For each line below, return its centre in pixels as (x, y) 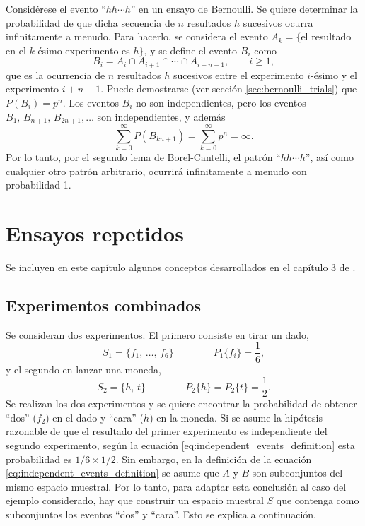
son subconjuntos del (297, 473)
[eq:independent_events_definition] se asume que (112, 473)
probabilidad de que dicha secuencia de (90, 22)
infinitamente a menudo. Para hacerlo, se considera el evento (137, 36)
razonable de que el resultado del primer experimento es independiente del (167, 431)
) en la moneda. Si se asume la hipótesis (236, 417)
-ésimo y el (334, 74)
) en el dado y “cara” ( (95, 417)
